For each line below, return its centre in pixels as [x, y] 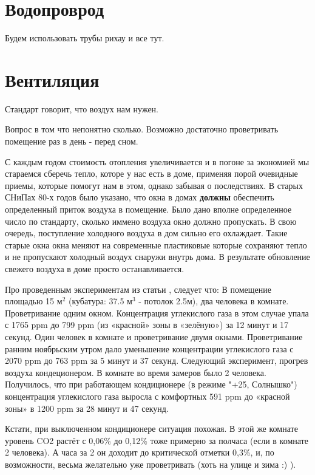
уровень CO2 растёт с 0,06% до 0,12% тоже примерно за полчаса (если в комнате [157, 440]
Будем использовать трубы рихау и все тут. [85, 38]
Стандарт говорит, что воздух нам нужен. [82, 108]
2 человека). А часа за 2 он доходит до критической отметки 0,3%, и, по [140, 452]
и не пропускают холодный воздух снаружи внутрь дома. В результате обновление [157, 257]
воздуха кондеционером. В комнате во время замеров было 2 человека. [136, 372]
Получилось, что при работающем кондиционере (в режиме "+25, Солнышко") [151, 384]
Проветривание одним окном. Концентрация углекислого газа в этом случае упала [157, 313]
